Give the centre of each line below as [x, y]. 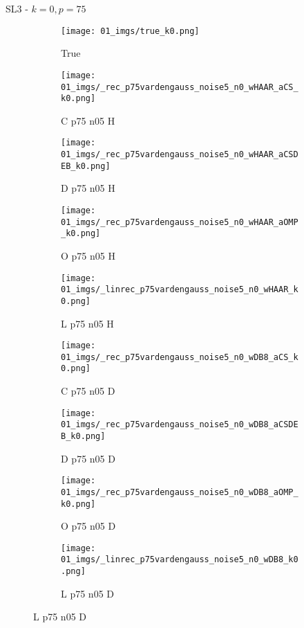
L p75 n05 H [87, 323]
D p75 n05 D [88, 458]
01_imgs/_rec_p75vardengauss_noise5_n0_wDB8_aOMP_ [180, 492]
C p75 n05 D [88, 391]
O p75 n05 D [88, 526]
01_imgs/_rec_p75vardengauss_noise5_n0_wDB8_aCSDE [180, 425]
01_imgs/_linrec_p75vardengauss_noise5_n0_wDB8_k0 [180, 560]
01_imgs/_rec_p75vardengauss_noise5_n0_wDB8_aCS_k [180, 357]
